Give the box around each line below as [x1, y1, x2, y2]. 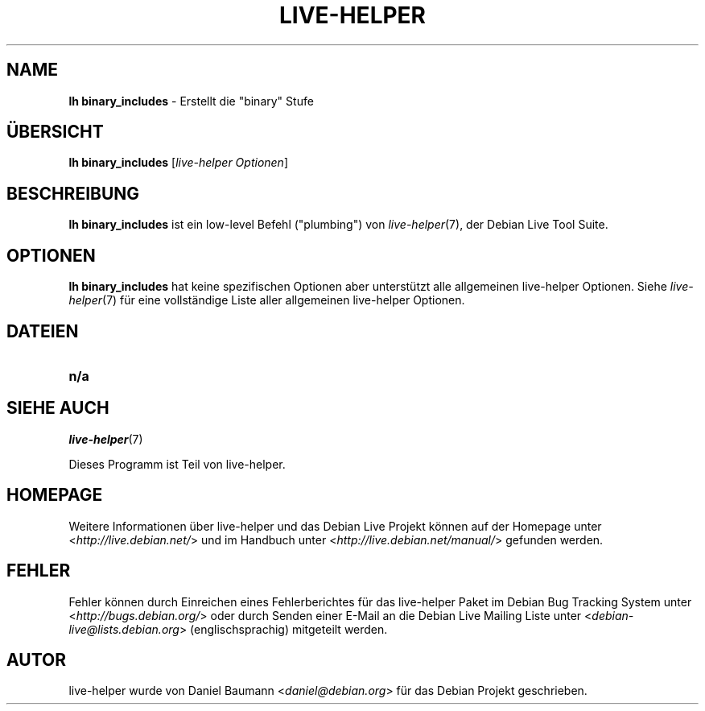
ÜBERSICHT [6, 122, 104, 143]
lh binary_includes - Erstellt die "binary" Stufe [68, 93, 314, 108]
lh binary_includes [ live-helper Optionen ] [68, 155, 289, 170]
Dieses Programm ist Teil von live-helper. [68, 457, 286, 471]
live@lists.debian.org [68, 622, 179, 636]
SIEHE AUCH [6, 398, 109, 419]
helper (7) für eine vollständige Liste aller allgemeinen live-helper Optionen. [68, 293, 465, 308]
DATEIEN [6, 320, 79, 341]
